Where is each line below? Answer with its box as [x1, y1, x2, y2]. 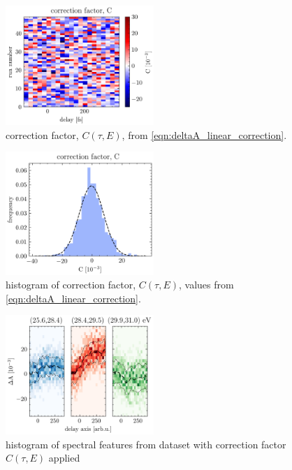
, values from [178, 277, 234, 292]
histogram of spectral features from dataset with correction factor [6, 436, 286, 451]
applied [48, 450, 80, 465]
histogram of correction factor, [6, 277, 136, 292]
